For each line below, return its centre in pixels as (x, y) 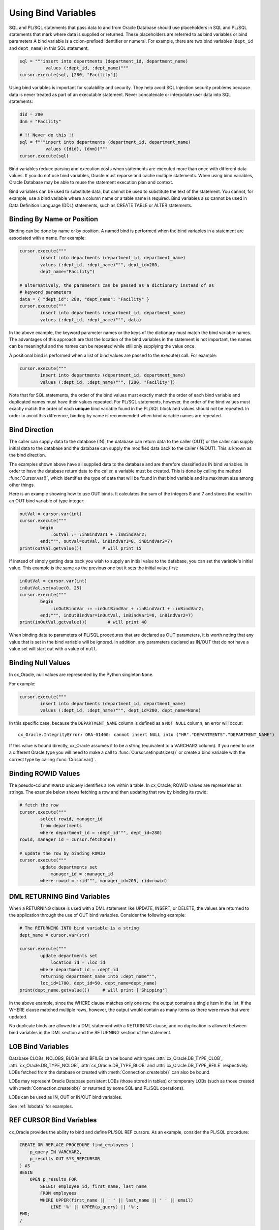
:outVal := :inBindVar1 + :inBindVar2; (99, 534)
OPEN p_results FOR (53, 1179)
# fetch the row (39, 805)
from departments (61, 826)
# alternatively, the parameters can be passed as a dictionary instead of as (117, 285)
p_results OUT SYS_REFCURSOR (65, 1159)
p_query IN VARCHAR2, (56, 1152)
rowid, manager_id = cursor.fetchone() (67, 840)
